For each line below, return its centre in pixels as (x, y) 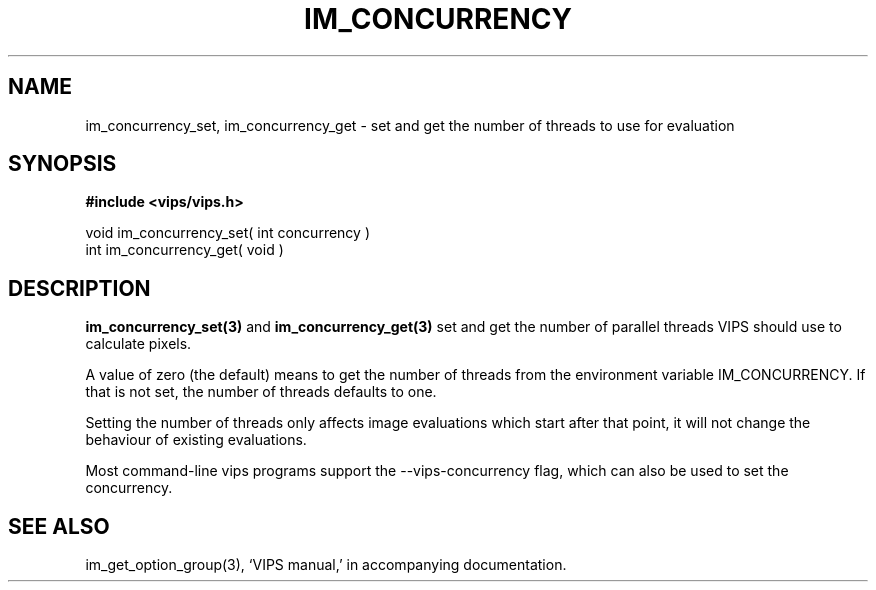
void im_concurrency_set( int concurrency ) (227, 233)
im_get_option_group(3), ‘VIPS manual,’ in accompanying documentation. (326, 565)
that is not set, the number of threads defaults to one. (261, 392)
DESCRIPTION (79, 288)
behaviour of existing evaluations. (196, 440)
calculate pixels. (138, 344)
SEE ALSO (59, 526)
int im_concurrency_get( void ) (184, 250)
